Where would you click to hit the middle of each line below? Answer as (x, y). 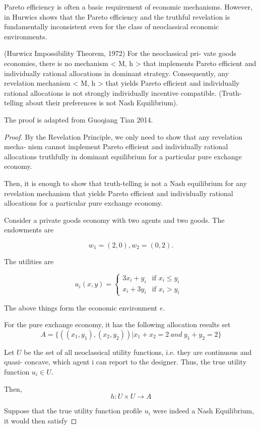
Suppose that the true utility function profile (73, 411)
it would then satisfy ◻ (41, 420)
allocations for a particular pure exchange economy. (83, 203)
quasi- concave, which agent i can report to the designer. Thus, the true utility (125, 362)
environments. (26, 36)
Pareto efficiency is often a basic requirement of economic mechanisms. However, (128, 7)
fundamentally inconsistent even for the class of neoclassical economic (112, 26)
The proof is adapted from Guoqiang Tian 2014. (79, 119)
